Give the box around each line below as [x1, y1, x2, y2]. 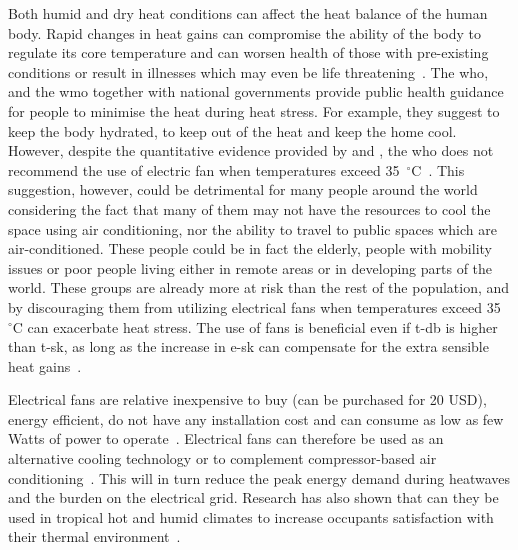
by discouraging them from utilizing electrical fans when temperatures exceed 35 [8, 296, 501, 317]
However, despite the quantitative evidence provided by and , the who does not [8, 140, 494, 161]
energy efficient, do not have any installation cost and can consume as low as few [8, 408, 504, 429]
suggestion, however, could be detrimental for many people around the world [8, 179, 478, 200]
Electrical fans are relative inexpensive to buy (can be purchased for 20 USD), [8, 389, 487, 410]
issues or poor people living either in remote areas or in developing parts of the [8, 257, 493, 278]
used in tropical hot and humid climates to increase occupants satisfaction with [8, 506, 494, 527]
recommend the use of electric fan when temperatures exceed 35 [8, 159, 400, 180]
